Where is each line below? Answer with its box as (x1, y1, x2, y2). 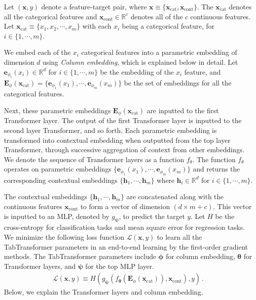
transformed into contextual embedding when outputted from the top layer (4, 134, 231, 145)
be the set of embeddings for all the (124, 77, 232, 87)
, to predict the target (119, 211, 185, 221)
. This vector (213, 201, 252, 211)
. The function (192, 154, 236, 164)
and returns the (193, 164, 240, 174)
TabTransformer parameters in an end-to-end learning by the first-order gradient (4, 241, 248, 252)
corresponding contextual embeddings (4, 174, 118, 185)
